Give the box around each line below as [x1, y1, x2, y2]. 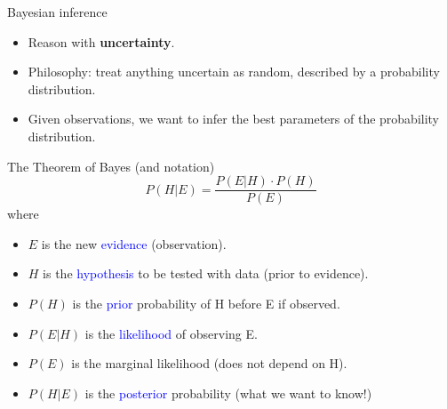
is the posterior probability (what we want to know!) [84, 383, 372, 402]
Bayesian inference [7, 3, 108, 20]
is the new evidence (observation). [41, 234, 227, 253]
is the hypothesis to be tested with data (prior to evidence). [43, 264, 369, 283]
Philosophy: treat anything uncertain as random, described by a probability [28, 62, 440, 81]
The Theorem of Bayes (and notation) [7, 156, 215, 175]
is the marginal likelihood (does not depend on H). [71, 354, 347, 373]
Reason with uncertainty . [28, 32, 175, 51]
